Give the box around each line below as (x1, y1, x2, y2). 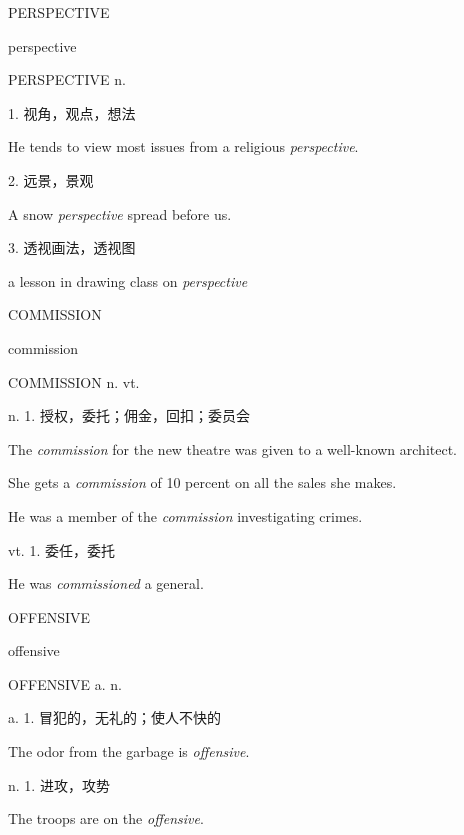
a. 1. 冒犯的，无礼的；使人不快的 (8, 707, 222, 728)
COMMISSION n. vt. (8, 371, 140, 392)
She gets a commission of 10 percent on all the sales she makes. (8, 472, 397, 493)
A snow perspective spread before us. (8, 203, 232, 224)
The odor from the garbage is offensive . (8, 741, 250, 762)
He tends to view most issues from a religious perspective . (8, 136, 359, 157)
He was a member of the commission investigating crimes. (8, 505, 363, 526)
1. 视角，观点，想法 (8, 102, 136, 123)
